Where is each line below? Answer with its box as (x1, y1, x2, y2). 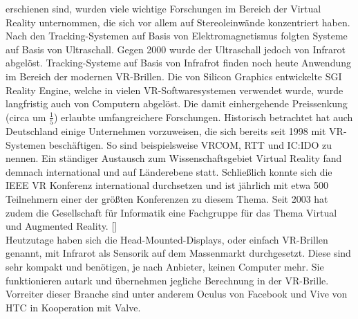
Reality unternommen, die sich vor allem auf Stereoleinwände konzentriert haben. (6, 15, 350, 29)
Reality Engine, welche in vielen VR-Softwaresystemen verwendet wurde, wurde (6, 82, 343, 97)
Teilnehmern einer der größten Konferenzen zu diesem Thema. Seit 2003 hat (6, 192, 328, 206)
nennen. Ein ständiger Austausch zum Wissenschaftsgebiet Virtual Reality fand (6, 151, 342, 165)
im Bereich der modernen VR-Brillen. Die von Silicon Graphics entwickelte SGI (6, 69, 342, 83)
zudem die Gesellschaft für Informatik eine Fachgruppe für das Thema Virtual (6, 205, 337, 219)
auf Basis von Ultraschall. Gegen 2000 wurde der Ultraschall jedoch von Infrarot (6, 42, 346, 56)
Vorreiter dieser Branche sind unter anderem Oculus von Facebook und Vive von (6, 286, 348, 301)
